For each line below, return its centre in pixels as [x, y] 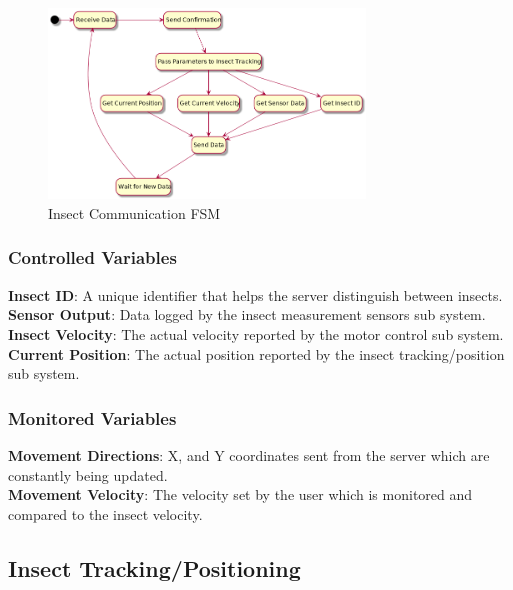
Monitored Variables [92, 417]
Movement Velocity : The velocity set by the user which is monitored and [240, 494]
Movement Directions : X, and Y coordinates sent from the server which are [249, 454]
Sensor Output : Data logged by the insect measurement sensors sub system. [247, 314]
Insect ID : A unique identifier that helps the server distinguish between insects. [255, 294]
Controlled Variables [92, 257]
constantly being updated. [88, 474]
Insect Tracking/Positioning [154, 567]
